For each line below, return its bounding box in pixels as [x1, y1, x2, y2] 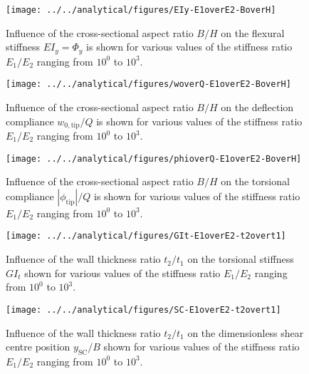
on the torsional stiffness [187, 251, 294, 266]
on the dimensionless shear [187, 325, 304, 340]
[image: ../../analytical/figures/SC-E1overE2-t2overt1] [6, 304, 281, 315]
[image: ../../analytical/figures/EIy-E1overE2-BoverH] [6, 5, 276, 15]
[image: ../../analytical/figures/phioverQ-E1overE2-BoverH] [6, 153, 302, 164]
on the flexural [221, 25, 285, 40]
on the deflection [221, 99, 294, 114]
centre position [6, 339, 70, 354]
